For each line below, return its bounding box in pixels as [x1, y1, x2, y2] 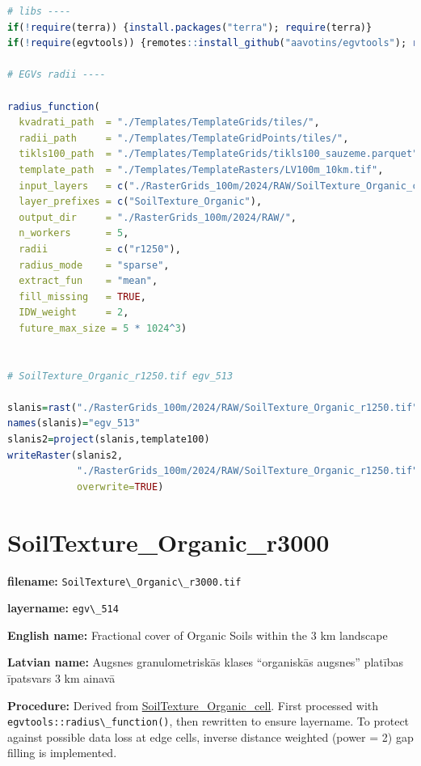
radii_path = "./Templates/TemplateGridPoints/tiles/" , [19, 132, 349, 144]
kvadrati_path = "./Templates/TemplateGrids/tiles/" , [19, 116, 320, 129]
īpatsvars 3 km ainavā [7, 670, 116, 687]
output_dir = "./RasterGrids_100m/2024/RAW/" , [19, 211, 297, 223]
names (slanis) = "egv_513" [7, 417, 141, 430]
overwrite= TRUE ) [76, 480, 164, 493]
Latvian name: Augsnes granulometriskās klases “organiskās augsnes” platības [7, 654, 403, 671]
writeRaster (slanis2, [7, 449, 124, 461]
